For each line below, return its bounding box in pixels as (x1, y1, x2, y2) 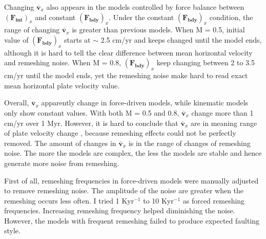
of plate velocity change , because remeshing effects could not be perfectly (4, 127, 236, 138)
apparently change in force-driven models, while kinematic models (41, 97, 249, 108)
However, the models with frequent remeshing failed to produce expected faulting (4, 215, 260, 226)
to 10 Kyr (143, 195, 174, 206)
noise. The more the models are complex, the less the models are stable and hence (4, 148, 262, 158)
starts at (64, 34, 91, 45)
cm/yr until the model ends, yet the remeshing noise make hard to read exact (4, 70, 248, 81)
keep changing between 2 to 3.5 (156, 57, 255, 68)
